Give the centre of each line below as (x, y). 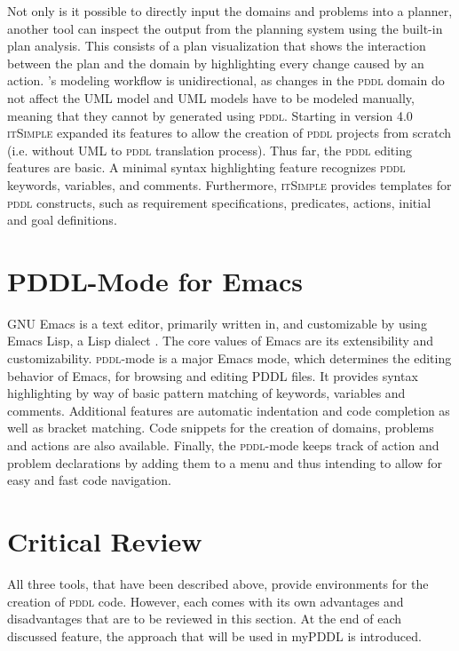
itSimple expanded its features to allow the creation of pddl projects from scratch (229, 133)
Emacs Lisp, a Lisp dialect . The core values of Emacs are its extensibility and (221, 341)
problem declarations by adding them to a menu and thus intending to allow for (225, 462)
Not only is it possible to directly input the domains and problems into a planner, (230, 11)
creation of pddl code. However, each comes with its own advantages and (206, 601)
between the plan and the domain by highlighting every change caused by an (216, 63)
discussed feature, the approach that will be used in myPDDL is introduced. (214, 635)
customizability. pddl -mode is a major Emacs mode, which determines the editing (229, 358)
